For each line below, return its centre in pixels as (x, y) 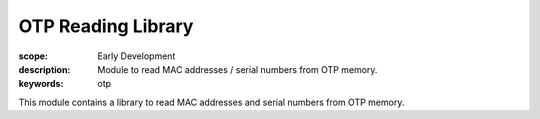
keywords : (41, 84)
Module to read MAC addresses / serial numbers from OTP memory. (237, 69)
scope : (33, 56)
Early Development (136, 56)
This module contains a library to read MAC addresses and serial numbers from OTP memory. (211, 102)
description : (44, 69)
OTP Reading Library (106, 26)
